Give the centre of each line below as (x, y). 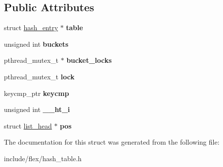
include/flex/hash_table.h (43, 158)
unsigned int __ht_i (37, 109)
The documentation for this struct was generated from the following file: (112, 142)
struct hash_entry (31, 28)
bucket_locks (89, 60)
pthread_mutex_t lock (39, 76)
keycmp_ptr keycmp (37, 93)
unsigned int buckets (36, 44)
